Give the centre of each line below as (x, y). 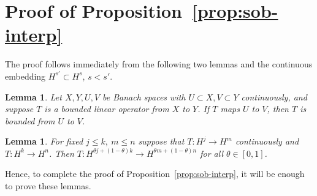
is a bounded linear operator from (107, 109)
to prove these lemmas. (48, 186)
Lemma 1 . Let (33, 96)
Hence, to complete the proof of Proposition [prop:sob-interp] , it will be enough (155, 174)
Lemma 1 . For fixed (44, 141)
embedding (25, 76)
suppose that (161, 141)
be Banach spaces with (144, 96)
